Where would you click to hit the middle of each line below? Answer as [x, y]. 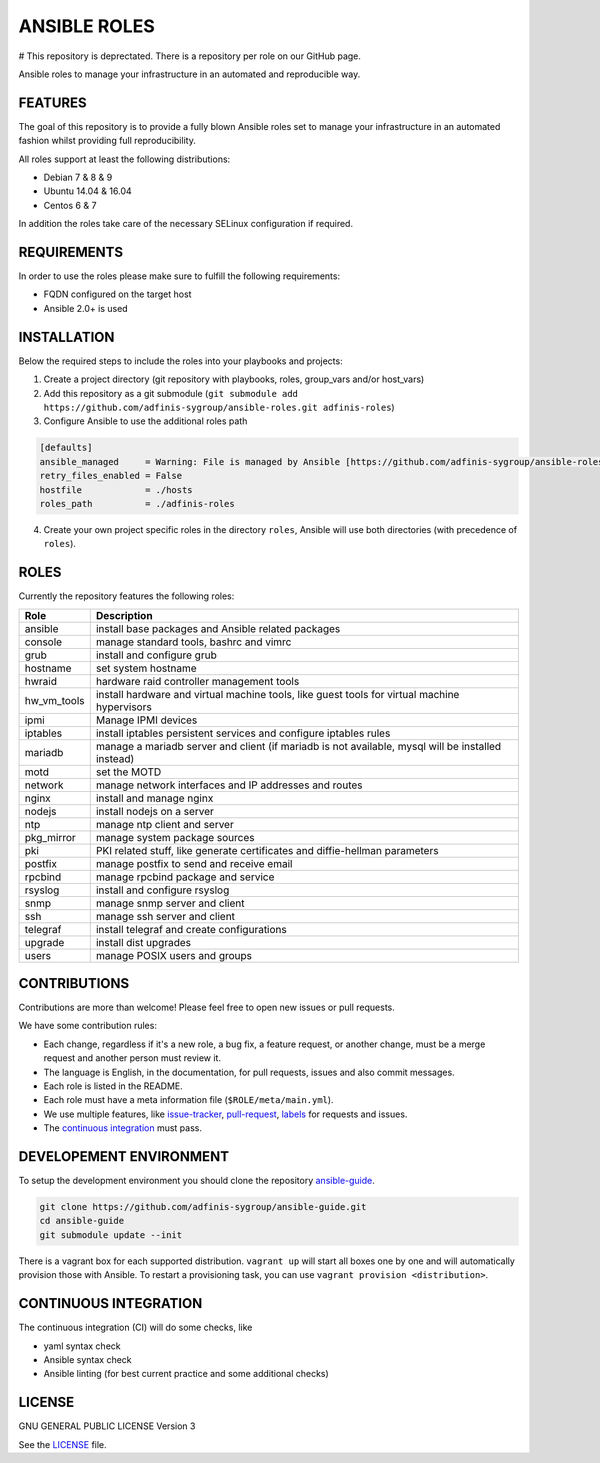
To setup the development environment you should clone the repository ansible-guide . [196, 1181]
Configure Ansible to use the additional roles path [145, 421]
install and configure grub [156, 655]
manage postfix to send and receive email [194, 863]
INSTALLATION [66, 336]
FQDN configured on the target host [117, 294]
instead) [115, 758]
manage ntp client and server [164, 824]
